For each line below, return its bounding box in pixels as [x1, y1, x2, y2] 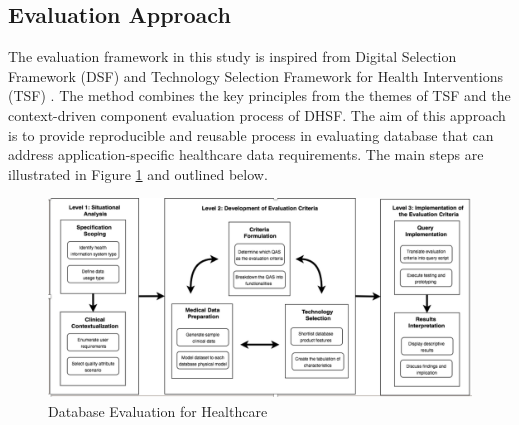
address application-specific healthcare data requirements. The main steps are [8, 144, 484, 165]
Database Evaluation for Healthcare [48, 400, 268, 421]
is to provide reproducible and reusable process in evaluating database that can [8, 124, 494, 145]
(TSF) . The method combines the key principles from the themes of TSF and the [8, 85, 511, 106]
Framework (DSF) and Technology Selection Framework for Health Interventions [8, 65, 503, 86]
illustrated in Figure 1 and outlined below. [8, 163, 268, 184]
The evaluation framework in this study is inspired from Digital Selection [8, 46, 457, 67]
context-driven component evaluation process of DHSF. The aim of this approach [8, 104, 506, 125]
